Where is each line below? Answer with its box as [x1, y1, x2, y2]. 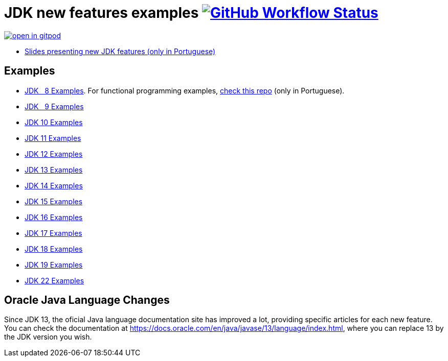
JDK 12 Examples [25, 149, 83, 158]
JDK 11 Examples [25, 133, 81, 142]
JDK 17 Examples [25, 228, 82, 237]
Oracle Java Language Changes [4, 294, 170, 307]
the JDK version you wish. [4, 332, 92, 342]
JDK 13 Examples [25, 165, 83, 174]
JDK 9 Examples [25, 102, 84, 111]
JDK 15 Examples [25, 197, 83, 206]
